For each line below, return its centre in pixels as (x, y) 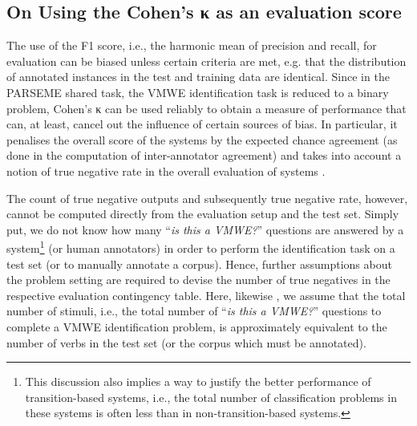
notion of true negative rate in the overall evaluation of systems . (166, 170)
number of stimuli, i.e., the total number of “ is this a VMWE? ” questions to (194, 311)
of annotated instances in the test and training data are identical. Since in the (198, 77)
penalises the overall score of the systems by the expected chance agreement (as (202, 139)
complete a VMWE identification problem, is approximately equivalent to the (197, 326)
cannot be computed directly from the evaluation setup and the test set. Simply (203, 214)
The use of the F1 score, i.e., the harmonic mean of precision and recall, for (192, 45)
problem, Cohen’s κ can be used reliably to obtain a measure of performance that (206, 108)
